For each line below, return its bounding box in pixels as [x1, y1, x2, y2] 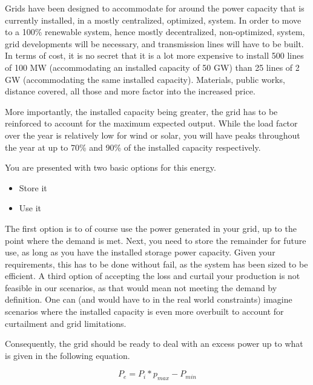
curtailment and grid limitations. [5, 317, 127, 329]
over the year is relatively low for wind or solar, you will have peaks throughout [5, 128, 300, 141]
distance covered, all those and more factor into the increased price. [5, 85, 255, 97]
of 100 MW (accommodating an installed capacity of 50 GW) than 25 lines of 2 [5, 61, 300, 73]
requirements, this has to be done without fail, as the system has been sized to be [5, 257, 308, 270]
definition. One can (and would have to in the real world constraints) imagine [5, 293, 292, 306]
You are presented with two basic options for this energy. [5, 161, 216, 174]
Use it [19, 202, 42, 214]
